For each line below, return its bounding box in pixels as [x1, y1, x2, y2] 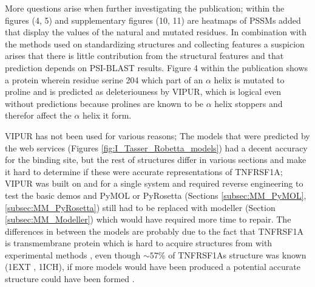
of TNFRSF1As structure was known [168, 248, 307, 261]
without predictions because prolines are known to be [5, 97, 204, 109]
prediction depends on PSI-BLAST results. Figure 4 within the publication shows [5, 61, 308, 74]
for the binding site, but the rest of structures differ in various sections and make [5, 153, 307, 166]
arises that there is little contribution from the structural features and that [5, 49, 284, 62]
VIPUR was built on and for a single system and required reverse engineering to [5, 177, 303, 190]
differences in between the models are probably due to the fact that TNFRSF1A [5, 224, 304, 237]
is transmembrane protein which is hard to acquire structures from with [5, 237, 273, 249]
